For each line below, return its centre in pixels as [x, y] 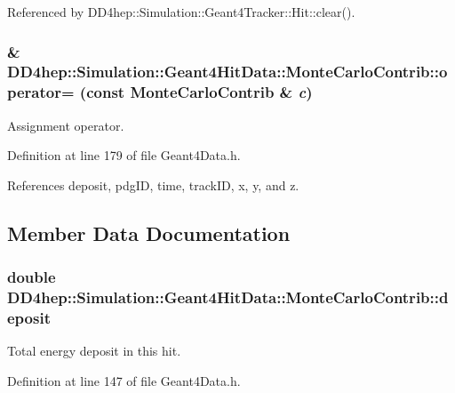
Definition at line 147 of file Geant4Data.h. [124, 380]
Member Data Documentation [149, 233]
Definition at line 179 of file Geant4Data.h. [124, 155]
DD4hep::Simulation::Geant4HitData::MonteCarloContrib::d [228, 297]
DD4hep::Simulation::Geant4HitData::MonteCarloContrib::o [227, 72]
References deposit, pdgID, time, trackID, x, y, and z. [153, 184]
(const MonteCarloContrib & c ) [196, 92]
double [32, 277]
